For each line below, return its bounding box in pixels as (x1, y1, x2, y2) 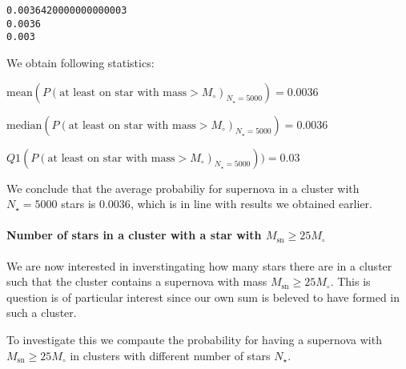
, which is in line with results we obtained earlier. (130, 195, 372, 212)
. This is (330, 273, 371, 290)
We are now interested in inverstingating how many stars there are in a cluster (6, 257, 392, 274)
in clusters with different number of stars (70, 347, 271, 363)
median (6, 119, 42, 131)
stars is (61, 195, 96, 212)
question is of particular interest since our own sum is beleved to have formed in (6, 288, 400, 305)
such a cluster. (6, 304, 77, 321)
